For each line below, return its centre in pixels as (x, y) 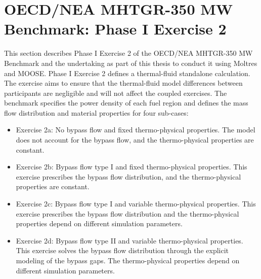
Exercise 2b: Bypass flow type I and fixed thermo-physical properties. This (132, 167)
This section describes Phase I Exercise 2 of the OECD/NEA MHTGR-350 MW (128, 53)
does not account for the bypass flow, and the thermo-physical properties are (135, 140)
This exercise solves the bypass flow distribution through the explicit (122, 250)
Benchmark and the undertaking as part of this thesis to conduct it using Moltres (131, 63)
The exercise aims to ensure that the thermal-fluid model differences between (123, 83)
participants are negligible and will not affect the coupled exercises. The (116, 93)
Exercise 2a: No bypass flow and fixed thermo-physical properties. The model (136, 130)
